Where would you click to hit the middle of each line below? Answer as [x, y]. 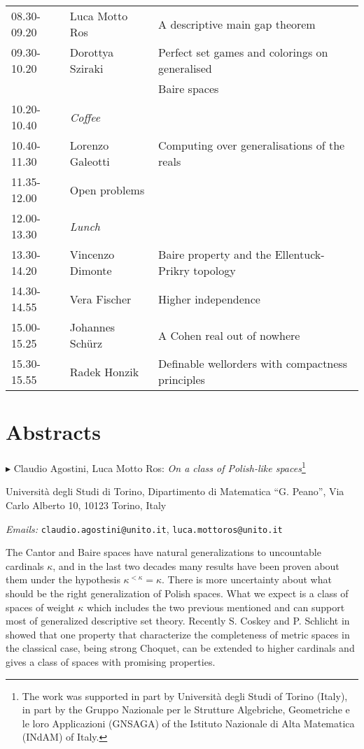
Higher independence [209, 299]
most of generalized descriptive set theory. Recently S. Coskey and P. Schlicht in [178, 621]
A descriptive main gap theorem [237, 24]
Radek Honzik [104, 371]
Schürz [86, 343]
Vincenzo [92, 254]
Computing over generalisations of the [252, 145]
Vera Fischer [100, 299]
